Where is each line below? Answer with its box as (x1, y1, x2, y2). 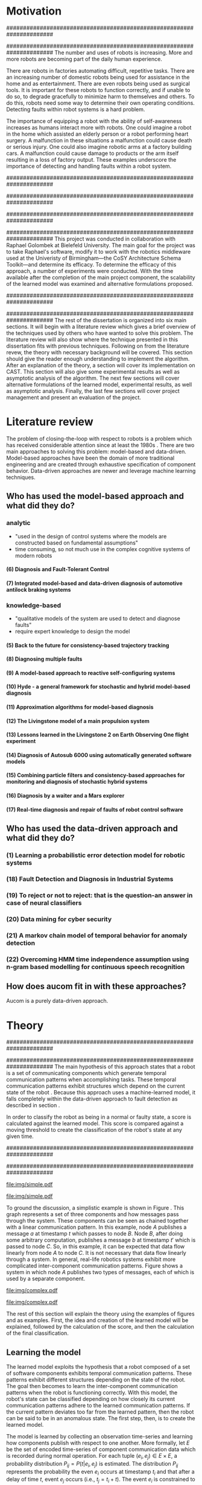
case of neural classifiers (6, 898, 82, 907)
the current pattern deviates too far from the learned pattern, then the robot (6, 1408, 194, 1415)
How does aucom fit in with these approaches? (6, 981, 187, 991)
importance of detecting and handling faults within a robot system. (6, 162, 172, 170)
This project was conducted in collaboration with (54, 235, 176, 242)
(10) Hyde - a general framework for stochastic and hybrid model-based (6, 683, 191, 690)
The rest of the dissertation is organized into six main (54, 316, 187, 323)
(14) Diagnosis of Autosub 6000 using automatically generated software (6, 751, 192, 758)
